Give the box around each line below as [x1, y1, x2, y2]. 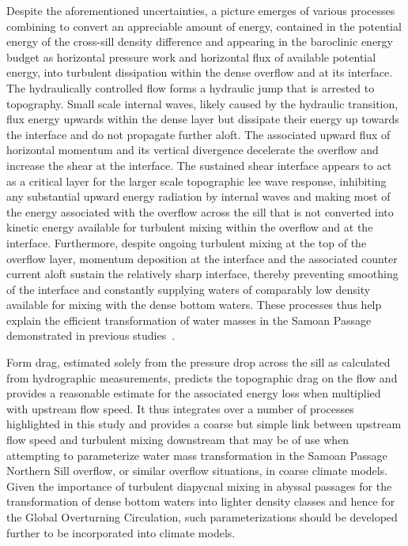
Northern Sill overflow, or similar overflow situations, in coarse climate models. [6, 462, 388, 479]
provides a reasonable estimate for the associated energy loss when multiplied [6, 385, 381, 401]
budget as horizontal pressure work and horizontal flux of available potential [6, 48, 376, 65]
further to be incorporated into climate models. [6, 524, 236, 540]
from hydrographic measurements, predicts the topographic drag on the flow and [6, 369, 398, 386]
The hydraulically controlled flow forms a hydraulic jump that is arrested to [6, 79, 375, 96]
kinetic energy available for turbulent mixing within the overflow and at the [6, 219, 373, 235]
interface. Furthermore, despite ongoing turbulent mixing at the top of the [6, 234, 367, 250]
